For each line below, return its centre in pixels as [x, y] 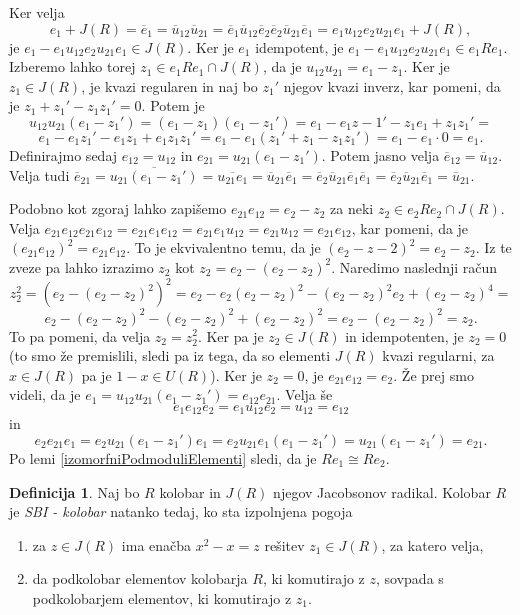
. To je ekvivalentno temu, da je [223, 247]
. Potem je [173, 105]
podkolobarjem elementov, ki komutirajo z [162, 597]
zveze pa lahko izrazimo [81, 266]
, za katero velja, [432, 544]
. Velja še [304, 394]
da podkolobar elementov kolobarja [140, 578]
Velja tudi [39, 174]
